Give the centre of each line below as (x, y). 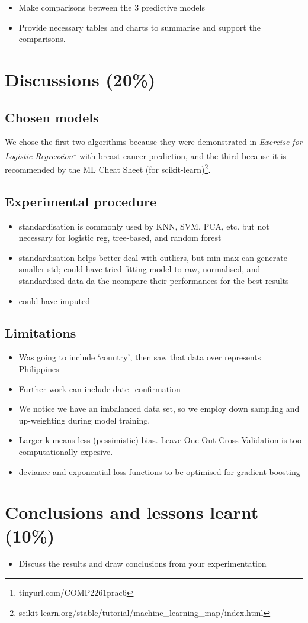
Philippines (39, 369)
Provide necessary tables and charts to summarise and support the (139, 27)
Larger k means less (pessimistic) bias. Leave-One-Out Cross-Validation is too (160, 440)
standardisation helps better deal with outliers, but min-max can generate (153, 257)
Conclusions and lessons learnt (132, 512)
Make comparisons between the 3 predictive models (112, 7)
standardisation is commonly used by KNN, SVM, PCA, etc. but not (144, 226)
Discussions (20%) (80, 79)
